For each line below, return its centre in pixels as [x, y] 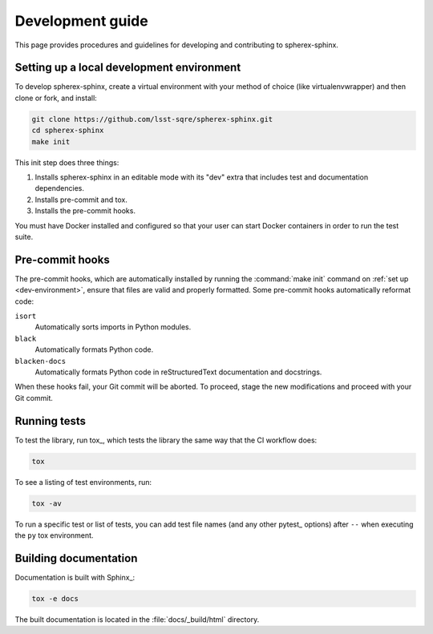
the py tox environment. [54, 535]
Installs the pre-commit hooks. [85, 211]
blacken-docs [40, 361]
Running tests [51, 421]
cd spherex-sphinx [68, 131]
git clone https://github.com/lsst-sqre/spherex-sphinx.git [152, 119]
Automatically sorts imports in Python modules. [113, 327]
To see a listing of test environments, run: [83, 482]
